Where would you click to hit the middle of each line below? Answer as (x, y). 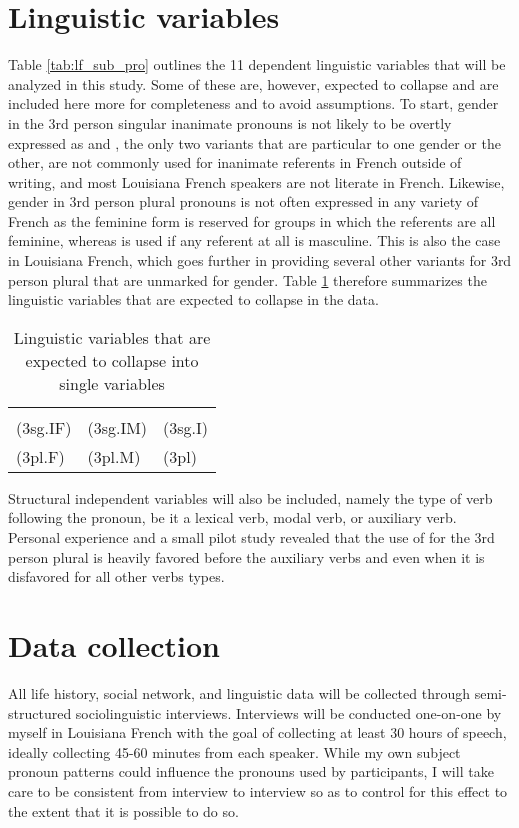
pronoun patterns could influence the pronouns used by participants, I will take (251, 771)
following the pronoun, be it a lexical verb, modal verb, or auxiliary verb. (232, 517)
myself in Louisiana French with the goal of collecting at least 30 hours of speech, (257, 732)
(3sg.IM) (117, 427)
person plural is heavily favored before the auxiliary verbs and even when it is (246, 556)
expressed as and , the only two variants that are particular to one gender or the (254, 142)
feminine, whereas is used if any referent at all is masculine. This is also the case (254, 240)
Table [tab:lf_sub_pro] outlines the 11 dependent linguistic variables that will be (257, 64)
